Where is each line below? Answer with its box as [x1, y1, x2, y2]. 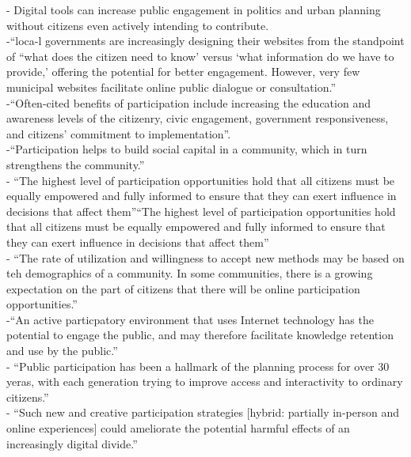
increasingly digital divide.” [6, 435, 138, 451]
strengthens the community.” [6, 156, 145, 172]
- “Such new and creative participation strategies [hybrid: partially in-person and [6, 404, 399, 421]
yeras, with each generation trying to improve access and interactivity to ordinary [6, 373, 403, 390]
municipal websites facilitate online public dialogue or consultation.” [6, 78, 337, 95]
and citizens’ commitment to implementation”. [6, 125, 231, 142]
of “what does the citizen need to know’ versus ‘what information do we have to [6, 47, 394, 64]
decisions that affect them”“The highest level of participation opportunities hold [6, 202, 396, 219]
